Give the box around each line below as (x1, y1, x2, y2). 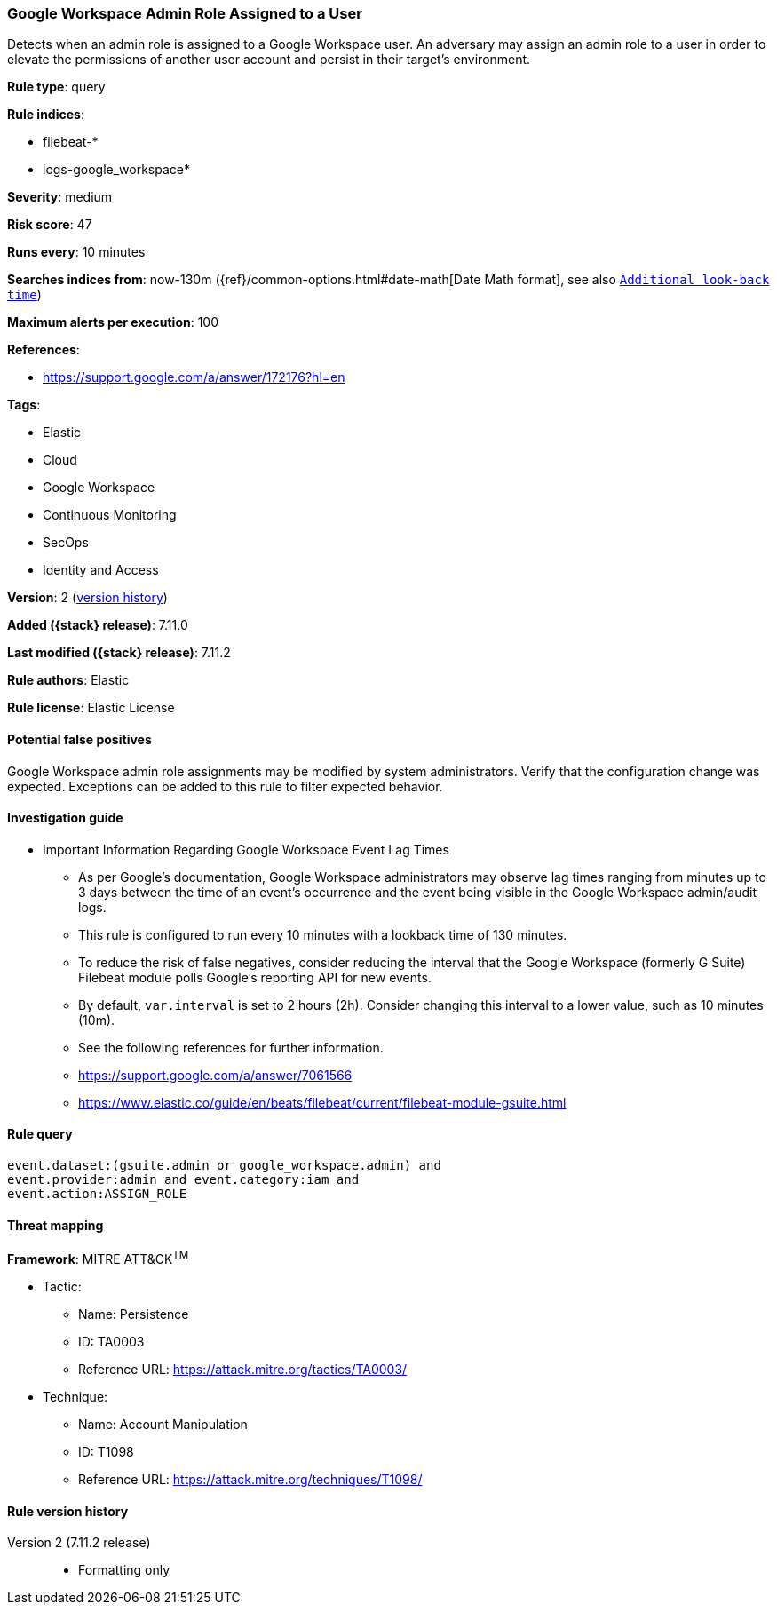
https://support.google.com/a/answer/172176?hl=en (43, 369, 345, 385)
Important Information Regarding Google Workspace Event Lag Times (43, 841, 449, 857)
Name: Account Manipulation (78, 1416, 248, 1432)
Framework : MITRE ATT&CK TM (7, 1249, 189, 1267)
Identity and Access (43, 562, 159, 578)
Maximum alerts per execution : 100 (7, 314, 219, 330)
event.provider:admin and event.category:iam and (7, 1172, 360, 1187)
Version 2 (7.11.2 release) (7, 1535, 151, 1551)
